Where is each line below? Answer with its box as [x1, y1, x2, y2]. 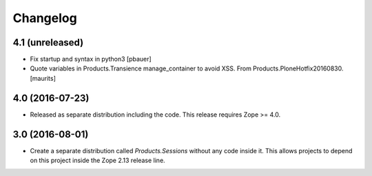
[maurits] [30, 74, 56, 82]
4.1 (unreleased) [12, 37, 84, 48]
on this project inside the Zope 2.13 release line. [30, 156, 165, 165]
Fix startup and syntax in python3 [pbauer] [30, 55, 152, 63]
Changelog [12, 10, 77, 26]
